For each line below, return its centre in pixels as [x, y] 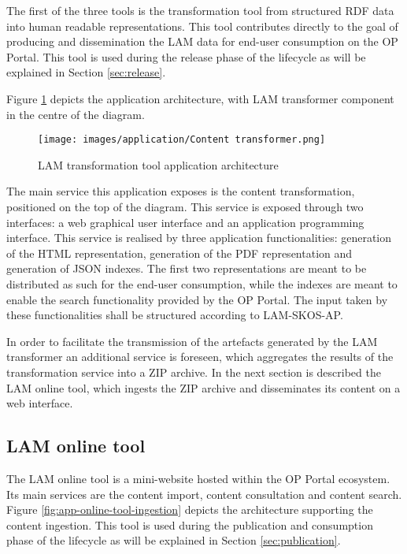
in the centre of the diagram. [76, 114]
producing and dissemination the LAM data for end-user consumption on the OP [202, 41]
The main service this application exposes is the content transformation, [181, 191]
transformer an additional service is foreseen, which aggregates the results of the [200, 357]
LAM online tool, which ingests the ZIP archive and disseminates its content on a [203, 387]
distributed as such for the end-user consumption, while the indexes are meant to [202, 283]
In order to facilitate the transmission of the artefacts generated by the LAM [192, 341]
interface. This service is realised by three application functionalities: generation [199, 238]
